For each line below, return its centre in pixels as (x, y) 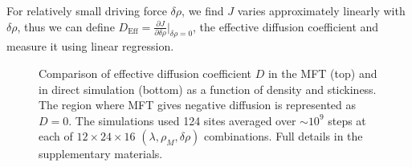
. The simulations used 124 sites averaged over (182, 120)
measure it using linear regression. (90, 46)
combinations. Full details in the (284, 136)
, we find (203, 10)
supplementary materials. (101, 154)
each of (56, 136)
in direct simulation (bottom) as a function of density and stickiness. (208, 89)
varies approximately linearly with (321, 10)
